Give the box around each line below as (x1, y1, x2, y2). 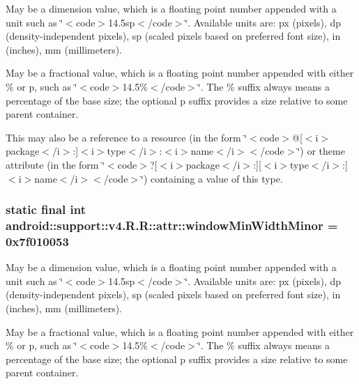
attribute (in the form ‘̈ (6, 157, 105, 171)
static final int (6, 201, 86, 218)
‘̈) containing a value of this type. (141, 171, 283, 185)
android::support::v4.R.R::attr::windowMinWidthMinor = (6, 216, 338, 233)
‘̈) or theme (297, 144, 345, 158)
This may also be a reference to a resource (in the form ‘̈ (6, 130, 247, 144)
